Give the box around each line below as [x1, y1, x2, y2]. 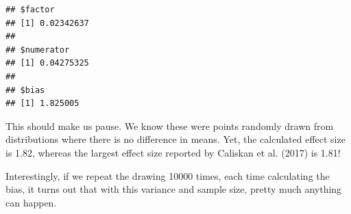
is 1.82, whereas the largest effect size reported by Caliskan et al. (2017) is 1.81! [5, 145, 341, 159]
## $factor [5, 5, 55, 14]
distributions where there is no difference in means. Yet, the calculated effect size [5, 132, 346, 146]
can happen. [5, 195, 57, 209]
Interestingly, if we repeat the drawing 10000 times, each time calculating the [5, 168, 330, 183]
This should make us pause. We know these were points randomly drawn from [5, 118, 334, 133]
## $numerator [5, 44, 70, 55]
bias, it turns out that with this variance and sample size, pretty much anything [5, 182, 342, 196]
